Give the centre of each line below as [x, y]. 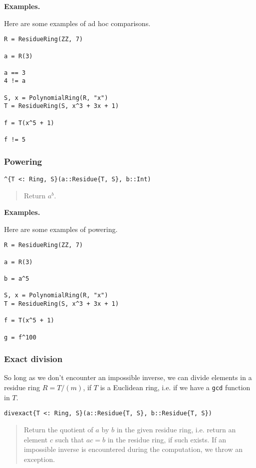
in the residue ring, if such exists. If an [167, 439]
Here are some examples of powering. [61, 229]
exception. [39, 459]
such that [70, 439]
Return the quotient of [59, 429]
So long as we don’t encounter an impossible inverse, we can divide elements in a [128, 377]
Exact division [33, 359]
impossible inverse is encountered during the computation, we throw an [133, 449]
